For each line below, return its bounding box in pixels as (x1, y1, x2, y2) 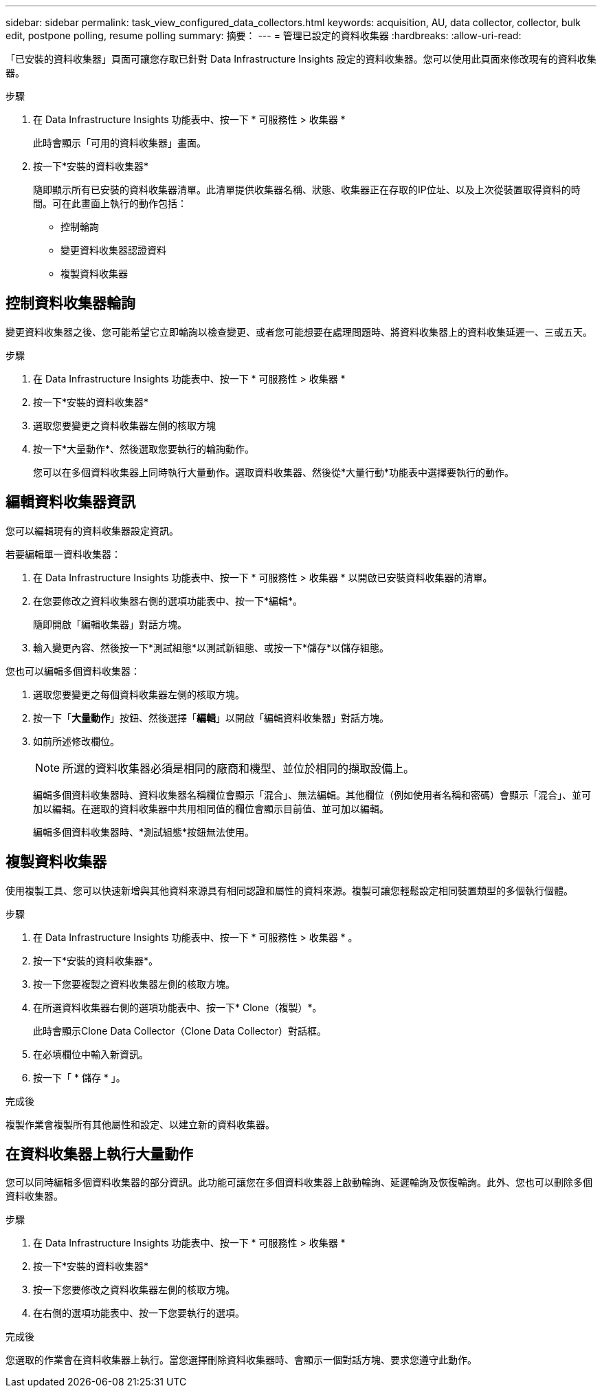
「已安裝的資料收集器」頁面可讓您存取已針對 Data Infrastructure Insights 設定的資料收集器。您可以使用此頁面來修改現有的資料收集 (5, 53, 597, 65)
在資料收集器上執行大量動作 (5, 1145, 193, 1163)
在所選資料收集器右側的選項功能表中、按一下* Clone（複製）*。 (33, 1001, 322, 1013)
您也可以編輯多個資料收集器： (5, 665, 140, 677)
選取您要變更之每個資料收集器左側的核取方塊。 (33, 688, 245, 700)
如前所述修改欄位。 (33, 735, 120, 747)
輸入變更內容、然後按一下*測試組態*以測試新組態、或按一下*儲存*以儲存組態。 (33, 641, 390, 654)
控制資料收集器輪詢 (5, 294, 135, 312)
